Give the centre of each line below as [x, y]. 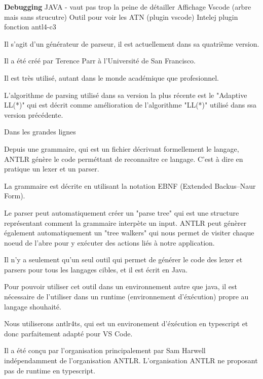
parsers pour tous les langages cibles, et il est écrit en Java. [96, 269]
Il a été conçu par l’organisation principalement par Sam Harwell [105, 350]
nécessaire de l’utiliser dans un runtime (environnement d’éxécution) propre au [126, 297]
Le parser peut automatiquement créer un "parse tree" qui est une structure [122, 212]
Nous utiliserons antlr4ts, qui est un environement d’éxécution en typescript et [126, 323]
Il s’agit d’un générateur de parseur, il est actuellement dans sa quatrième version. [132, 43]
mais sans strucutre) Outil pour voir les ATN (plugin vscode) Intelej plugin [121, 16]
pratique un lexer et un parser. [52, 169]
